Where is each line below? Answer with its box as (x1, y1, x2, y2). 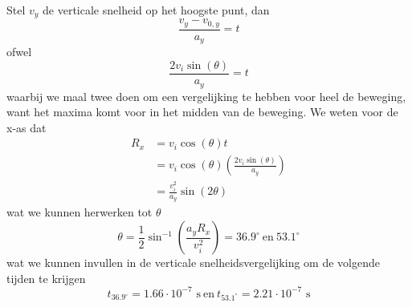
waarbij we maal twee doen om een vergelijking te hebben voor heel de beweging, (6, 87, 406, 104)
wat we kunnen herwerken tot (6, 204, 153, 220)
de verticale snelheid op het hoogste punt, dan (43, 2, 270, 18)
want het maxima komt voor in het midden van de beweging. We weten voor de (6, 103, 398, 120)
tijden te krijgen (6, 269, 86, 286)
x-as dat (6, 119, 47, 135)
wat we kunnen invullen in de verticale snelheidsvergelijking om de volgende (6, 254, 380, 271)
